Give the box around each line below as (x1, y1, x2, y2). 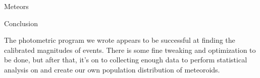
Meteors (4, 1, 29, 11)
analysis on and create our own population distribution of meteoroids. (4, 64, 220, 74)
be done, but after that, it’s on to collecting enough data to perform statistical (4, 54, 247, 65)
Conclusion (4, 18, 38, 28)
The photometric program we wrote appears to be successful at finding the (4, 35, 235, 45)
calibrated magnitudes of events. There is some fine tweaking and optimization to (4, 44, 256, 55)
